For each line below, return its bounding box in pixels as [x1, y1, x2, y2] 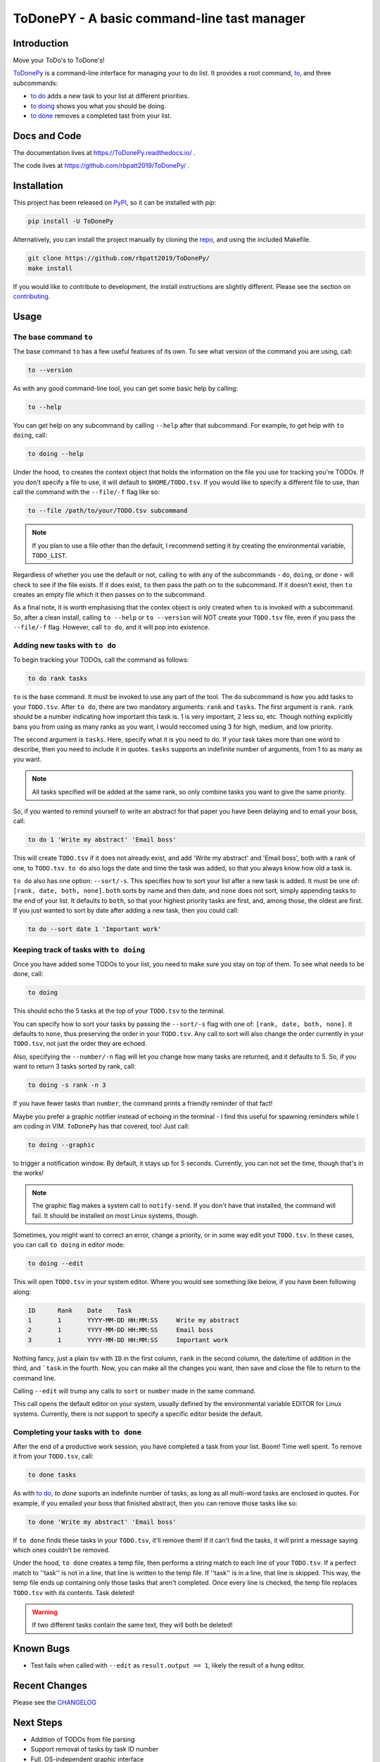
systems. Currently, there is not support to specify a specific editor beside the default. [13, 1410, 263, 1418]
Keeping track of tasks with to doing [13, 944, 146, 954]
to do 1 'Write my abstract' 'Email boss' [27, 836, 177, 844]
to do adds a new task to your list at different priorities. [30, 92, 189, 100]
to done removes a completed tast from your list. [30, 111, 172, 120]
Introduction [13, 37, 69, 49]
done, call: [13, 970, 44, 978]
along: [13, 1287, 32, 1296]
